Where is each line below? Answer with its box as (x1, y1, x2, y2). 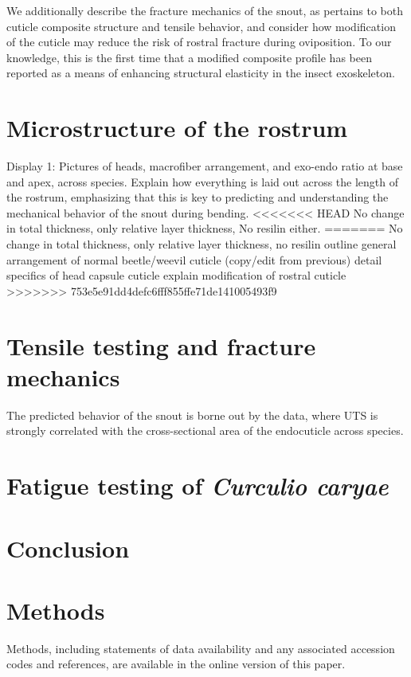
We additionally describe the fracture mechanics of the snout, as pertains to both (6, 2, 403, 18)
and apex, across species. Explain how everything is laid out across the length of (6, 173, 399, 190)
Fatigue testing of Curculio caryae (6, 469, 389, 503)
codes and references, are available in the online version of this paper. (6, 655, 346, 672)
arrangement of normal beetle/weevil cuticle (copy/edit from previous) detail (6, 251, 382, 268)
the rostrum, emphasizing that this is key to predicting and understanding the (6, 189, 389, 205)
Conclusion (6, 531, 130, 564)
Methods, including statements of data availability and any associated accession (6, 640, 395, 656)
